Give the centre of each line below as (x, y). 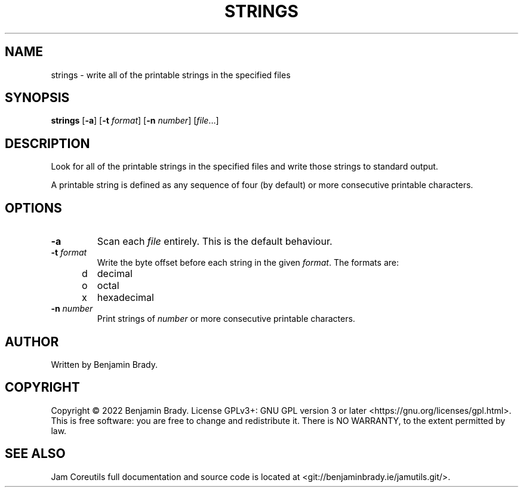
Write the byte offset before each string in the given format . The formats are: (248, 263)
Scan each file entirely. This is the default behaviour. (215, 242)
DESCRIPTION (47, 143)
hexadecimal (125, 298)
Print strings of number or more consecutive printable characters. (226, 319)
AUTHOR (32, 342)
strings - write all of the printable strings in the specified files (171, 75)
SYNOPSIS (37, 98)
